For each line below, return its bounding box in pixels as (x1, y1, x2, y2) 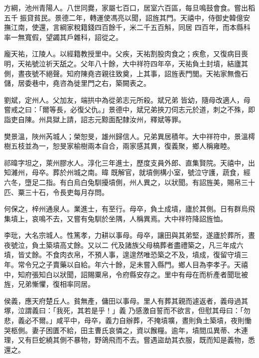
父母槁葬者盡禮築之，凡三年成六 (138, 239, 244, 250)
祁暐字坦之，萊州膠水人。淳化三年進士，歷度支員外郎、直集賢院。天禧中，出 (4, 157, 255, 168)
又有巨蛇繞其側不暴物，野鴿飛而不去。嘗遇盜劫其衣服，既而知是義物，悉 (17, 335, 255, 345)
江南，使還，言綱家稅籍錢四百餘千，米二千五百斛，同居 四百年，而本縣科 (10, 22, 251, 32)
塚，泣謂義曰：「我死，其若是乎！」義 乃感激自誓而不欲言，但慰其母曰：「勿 (4, 305, 251, 316)
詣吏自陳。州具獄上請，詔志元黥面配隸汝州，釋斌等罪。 (4, 114, 185, 124)
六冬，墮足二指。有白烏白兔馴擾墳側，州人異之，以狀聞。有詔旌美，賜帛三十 (4, 177, 255, 187)
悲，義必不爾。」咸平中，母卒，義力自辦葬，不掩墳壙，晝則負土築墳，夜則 (4, 315, 245, 326)
